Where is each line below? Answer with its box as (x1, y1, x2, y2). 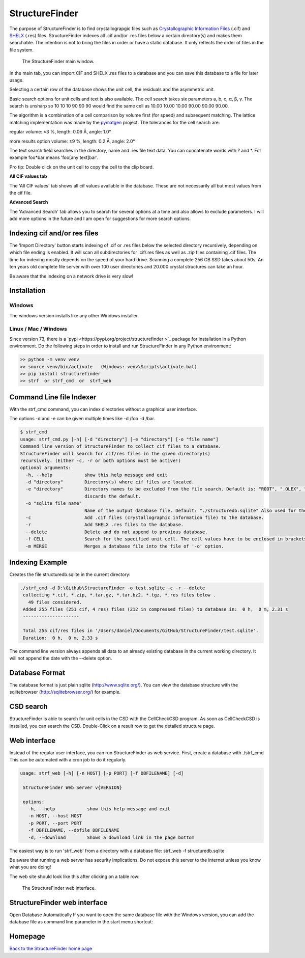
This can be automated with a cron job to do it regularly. (9, 757, 127, 763)
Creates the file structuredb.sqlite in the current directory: (9, 571, 131, 578)
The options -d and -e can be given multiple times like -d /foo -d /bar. (9, 416, 155, 422)
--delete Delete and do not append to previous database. (25, 529, 208, 535)
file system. (9, 46, 34, 53)
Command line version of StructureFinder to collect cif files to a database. (20, 444, 221, 449)
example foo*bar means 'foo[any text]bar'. (9, 154, 99, 160)
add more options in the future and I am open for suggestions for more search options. (9, 215, 191, 222)
